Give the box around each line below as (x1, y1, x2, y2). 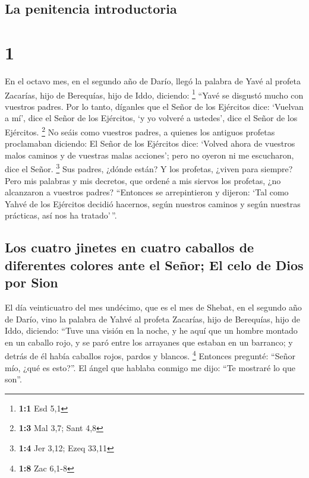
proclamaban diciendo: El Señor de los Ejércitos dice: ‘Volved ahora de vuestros (5, 137, 295, 150)
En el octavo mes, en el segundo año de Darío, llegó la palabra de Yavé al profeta (5, 74, 301, 87)
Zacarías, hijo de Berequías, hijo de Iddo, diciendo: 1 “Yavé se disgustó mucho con (5, 87, 304, 101)
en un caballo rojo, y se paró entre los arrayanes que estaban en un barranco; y (5, 335, 293, 348)
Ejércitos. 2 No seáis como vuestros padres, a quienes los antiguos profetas (5, 124, 275, 138)
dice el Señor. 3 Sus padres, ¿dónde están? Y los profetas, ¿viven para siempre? (5, 161, 293, 175)
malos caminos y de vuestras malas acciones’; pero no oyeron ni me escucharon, (5, 148, 294, 161)
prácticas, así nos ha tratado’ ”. (5, 209, 117, 221)
